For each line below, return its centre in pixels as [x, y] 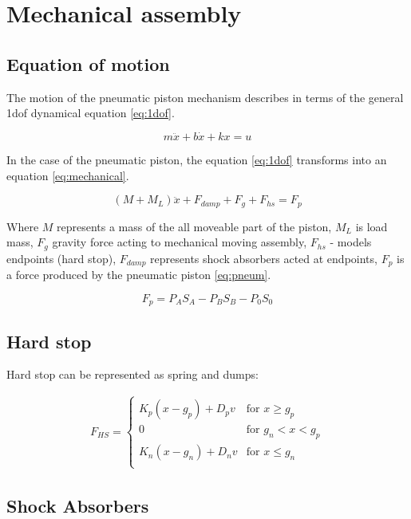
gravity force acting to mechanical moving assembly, [180, 242]
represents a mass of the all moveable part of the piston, [194, 226]
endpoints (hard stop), [61, 258]
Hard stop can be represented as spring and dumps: [132, 374]
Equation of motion [88, 63]
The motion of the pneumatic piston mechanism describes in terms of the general [205, 97]
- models [351, 242]
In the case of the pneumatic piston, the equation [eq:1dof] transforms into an [197, 159]
